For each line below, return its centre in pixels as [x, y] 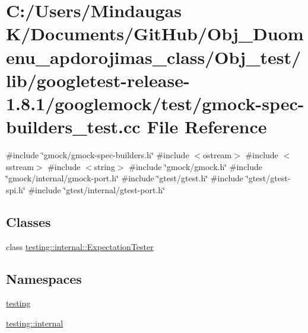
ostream [217, 155]
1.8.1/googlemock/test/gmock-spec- [155, 103]
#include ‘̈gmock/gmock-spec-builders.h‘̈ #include [98, 155]
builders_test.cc [73, 127]
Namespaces [44, 278]
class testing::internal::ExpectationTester [80, 246]
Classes [28, 221]
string [104, 166]
